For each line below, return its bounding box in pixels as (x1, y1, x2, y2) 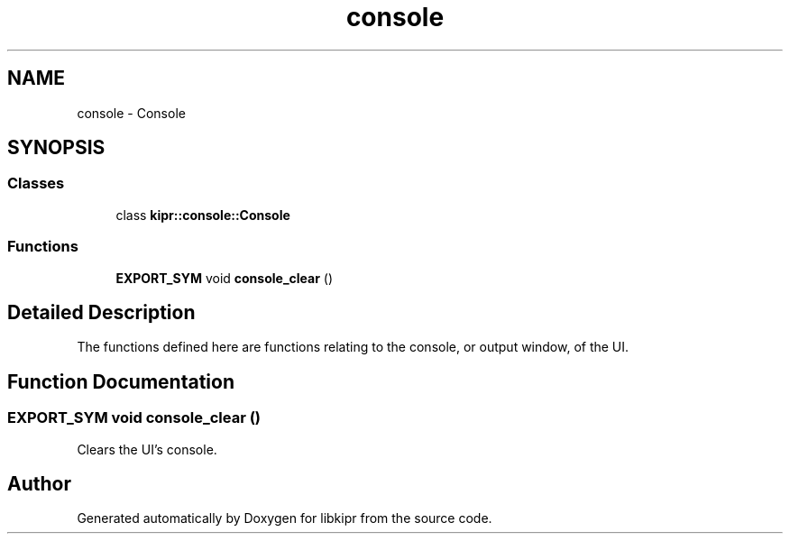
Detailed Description (7, 300, 196, 324)
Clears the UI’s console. (77, 441, 217, 457)
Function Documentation (7, 370, 234, 393)
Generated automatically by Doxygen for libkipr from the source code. (77, 510, 492, 527)
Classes (7, 174, 65, 193)
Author (7, 472, 71, 496)
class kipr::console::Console (115, 206, 290, 223)
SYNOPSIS (7, 136, 106, 160)
